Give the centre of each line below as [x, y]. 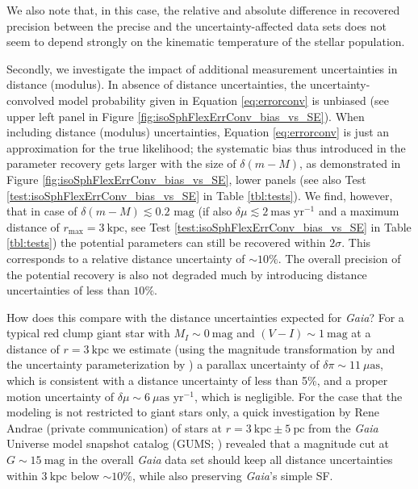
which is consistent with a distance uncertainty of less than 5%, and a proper [197, 380]
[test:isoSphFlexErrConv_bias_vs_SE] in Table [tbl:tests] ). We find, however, [200, 195]
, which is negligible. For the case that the [298, 396]
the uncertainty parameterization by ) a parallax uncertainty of [163, 364]
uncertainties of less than [68, 290]
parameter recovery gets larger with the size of [121, 163]
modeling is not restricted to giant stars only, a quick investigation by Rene [193, 412]
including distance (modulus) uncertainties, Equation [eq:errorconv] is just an [198, 132]
